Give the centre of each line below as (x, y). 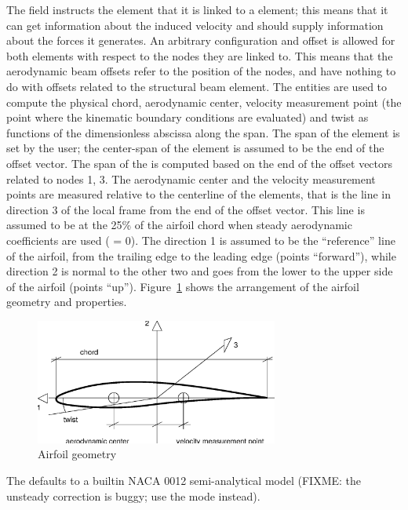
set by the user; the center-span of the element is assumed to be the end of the (195, 148)
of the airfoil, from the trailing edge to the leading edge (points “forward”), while (201, 255)
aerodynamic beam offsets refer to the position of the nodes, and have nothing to (201, 71)
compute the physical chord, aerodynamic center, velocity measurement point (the (204, 102)
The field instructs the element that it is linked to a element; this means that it (197, 9)
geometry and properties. (67, 302)
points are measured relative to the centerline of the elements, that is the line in (199, 194)
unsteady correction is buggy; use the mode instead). (133, 495)
